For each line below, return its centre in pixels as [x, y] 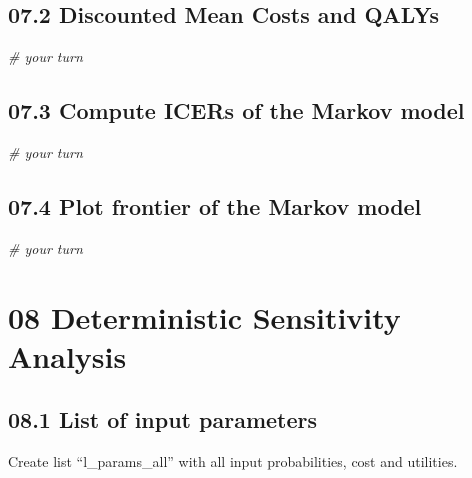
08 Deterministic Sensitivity [204, 316]
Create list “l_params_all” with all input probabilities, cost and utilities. [233, 461]
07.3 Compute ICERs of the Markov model [236, 110]
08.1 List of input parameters [163, 419]
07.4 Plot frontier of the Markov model [215, 205]
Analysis [67, 355]
